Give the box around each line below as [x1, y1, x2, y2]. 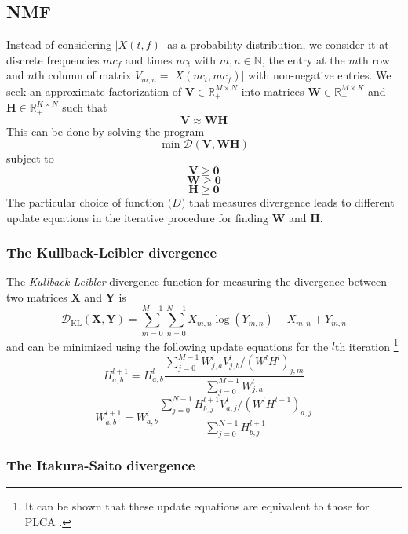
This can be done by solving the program [6, 123, 205, 139]
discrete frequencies [6, 51, 100, 68]
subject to [6, 150, 54, 166]
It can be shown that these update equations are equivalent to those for [24, 498, 370, 514]
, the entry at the [261, 51, 345, 68]
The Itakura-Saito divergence [6, 455, 195, 474]
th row [358, 51, 390, 68]
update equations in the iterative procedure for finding [6, 209, 268, 225]
